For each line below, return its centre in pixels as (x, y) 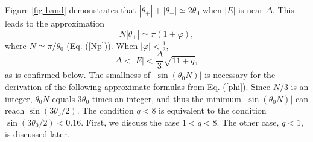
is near (251, 10)
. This (283, 10)
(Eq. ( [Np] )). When (102, 45)
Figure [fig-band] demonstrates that (71, 10)
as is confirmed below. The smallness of (78, 75)
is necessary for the (240, 75)
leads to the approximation (55, 23)
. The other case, (248, 122)
